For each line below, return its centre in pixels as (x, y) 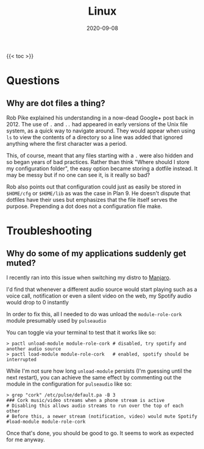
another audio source (34, 349)
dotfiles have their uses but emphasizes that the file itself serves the (92, 199)
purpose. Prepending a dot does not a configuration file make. (84, 206)
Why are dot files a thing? (56, 103)
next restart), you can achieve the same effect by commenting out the (94, 377)
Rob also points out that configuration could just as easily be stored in (94, 187)
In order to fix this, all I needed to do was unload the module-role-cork (94, 314)
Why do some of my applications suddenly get (96, 253)
